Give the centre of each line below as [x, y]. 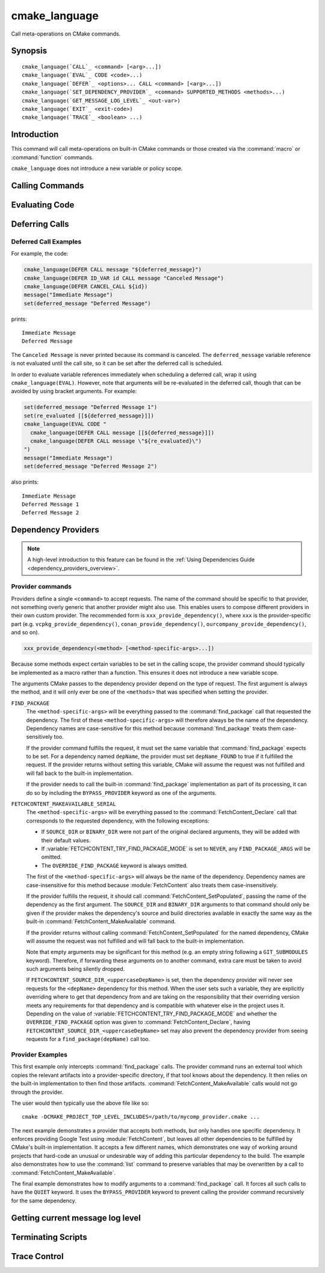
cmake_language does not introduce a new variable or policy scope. [97, 168]
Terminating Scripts [49, 1237]
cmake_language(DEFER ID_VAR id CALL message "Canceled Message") [124, 278]
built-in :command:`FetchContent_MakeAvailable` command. [101, 921]
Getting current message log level [76, 1218]
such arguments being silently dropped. [76, 969]
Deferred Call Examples [46, 241]
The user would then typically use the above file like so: [80, 1103]
